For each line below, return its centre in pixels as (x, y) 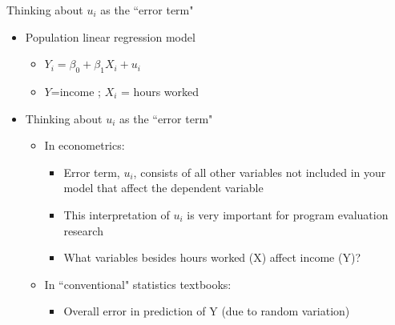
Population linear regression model (110, 36)
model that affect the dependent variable (163, 188)
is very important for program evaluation (288, 214)
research (83, 230)
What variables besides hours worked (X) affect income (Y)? (212, 257)
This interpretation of (117, 214)
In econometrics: (85, 145)
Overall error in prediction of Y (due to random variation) (207, 311)
